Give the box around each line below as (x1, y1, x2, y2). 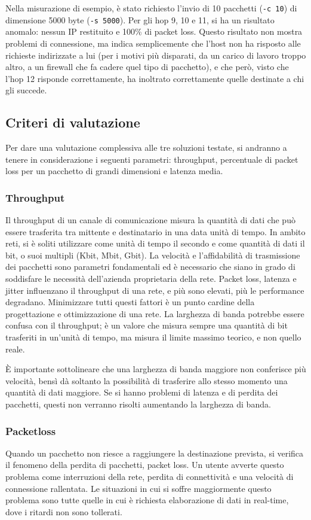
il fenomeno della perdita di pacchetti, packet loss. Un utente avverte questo (5, 458, 284, 471)
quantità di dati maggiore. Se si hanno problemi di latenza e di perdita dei (5, 386, 278, 399)
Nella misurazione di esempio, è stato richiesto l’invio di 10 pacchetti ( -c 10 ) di (5, 2, 297, 14)
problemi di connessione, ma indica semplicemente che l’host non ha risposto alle (5, 37, 301, 49)
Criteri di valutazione (5, 113, 140, 132)
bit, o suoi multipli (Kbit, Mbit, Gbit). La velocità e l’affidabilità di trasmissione (5, 248, 300, 261)
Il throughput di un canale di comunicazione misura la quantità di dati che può (5, 214, 295, 226)
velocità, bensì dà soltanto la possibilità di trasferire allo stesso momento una (5, 374, 288, 387)
